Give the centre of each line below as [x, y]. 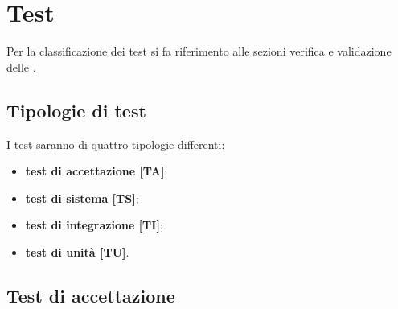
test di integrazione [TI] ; [94, 225]
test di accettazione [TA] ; [96, 171]
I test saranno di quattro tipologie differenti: [116, 144]
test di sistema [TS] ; [82, 198]
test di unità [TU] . [77, 251]
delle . [21, 66]
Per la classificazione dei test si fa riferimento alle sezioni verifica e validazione [199, 51]
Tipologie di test [76, 110]
